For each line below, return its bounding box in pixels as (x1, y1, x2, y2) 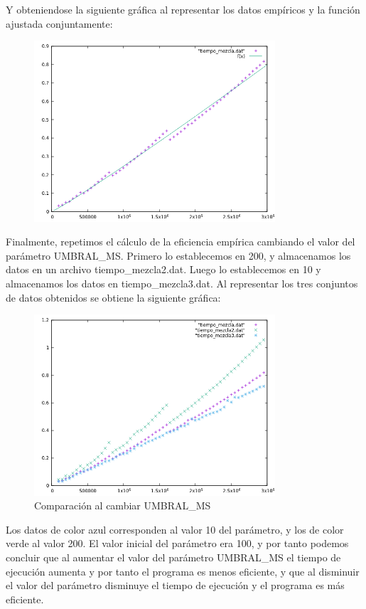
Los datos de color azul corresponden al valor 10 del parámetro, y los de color (6, 521, 344, 536)
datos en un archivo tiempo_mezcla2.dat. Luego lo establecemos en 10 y (6, 262, 321, 277)
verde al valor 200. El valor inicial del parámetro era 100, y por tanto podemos (6, 536, 349, 551)
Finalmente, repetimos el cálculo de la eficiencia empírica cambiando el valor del (6, 234, 355, 249)
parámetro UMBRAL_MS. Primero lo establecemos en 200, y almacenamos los (6, 248, 351, 263)
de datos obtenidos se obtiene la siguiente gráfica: (6, 290, 221, 304)
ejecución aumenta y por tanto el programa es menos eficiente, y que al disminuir (6, 563, 360, 578)
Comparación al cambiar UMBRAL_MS (34, 498, 211, 513)
